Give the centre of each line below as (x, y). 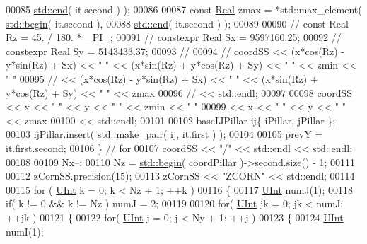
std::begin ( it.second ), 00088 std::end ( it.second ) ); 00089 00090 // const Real (177, 23)
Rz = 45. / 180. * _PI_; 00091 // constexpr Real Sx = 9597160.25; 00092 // (174, 37)
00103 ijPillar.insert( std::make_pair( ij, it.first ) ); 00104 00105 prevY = (164, 134)
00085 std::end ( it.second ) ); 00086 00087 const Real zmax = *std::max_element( (184, 9)
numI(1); (25, 231)
